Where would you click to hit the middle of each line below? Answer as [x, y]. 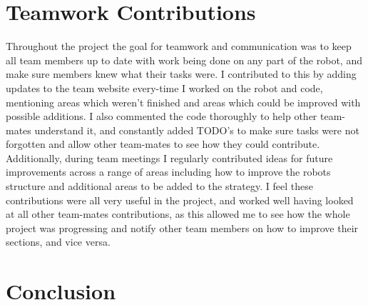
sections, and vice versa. [58, 242]
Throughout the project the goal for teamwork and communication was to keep [179, 46]
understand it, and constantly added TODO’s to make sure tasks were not [197, 130]
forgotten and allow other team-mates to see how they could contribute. [163, 144]
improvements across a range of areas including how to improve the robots [168, 172]
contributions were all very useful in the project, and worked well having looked [180, 200]
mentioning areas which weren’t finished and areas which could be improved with [183, 102]
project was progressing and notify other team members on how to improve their [182, 227]
